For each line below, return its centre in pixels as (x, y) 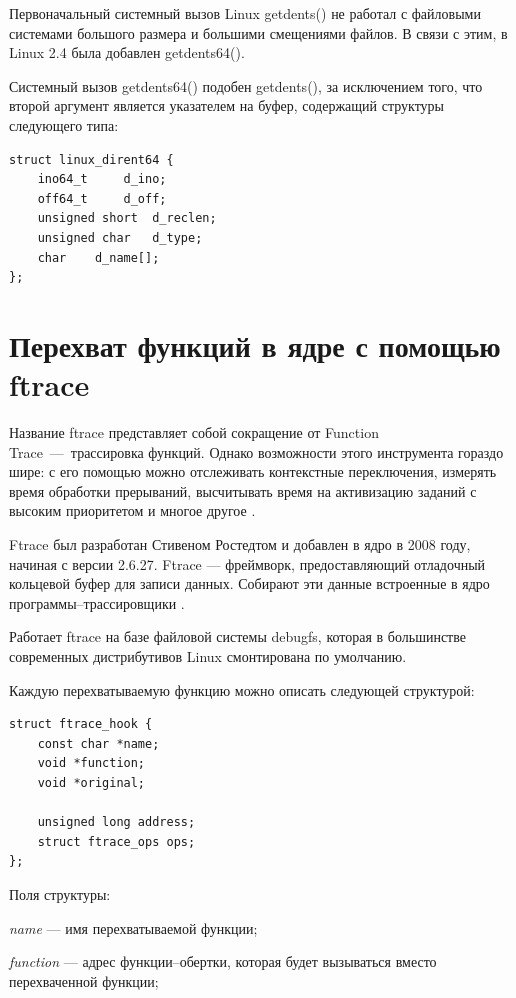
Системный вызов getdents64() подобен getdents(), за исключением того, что (246, 85)
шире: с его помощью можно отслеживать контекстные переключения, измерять (253, 471)
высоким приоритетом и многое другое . (132, 510)
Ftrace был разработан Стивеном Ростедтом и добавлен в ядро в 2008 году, (240, 544)
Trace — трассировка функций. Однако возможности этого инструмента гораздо (256, 451)
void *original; (91, 782)
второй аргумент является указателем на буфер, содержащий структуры (226, 105)
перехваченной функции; (84, 980)
